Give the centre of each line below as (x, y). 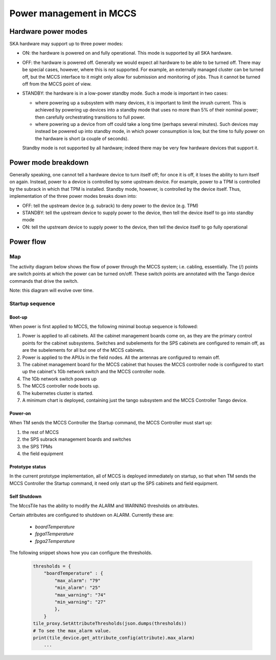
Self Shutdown (26, 496)
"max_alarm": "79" (77, 581)
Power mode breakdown (49, 162)
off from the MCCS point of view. (57, 84)
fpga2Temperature (55, 541)
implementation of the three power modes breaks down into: (73, 196)
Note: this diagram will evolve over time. (52, 290)
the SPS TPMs (37, 446)
